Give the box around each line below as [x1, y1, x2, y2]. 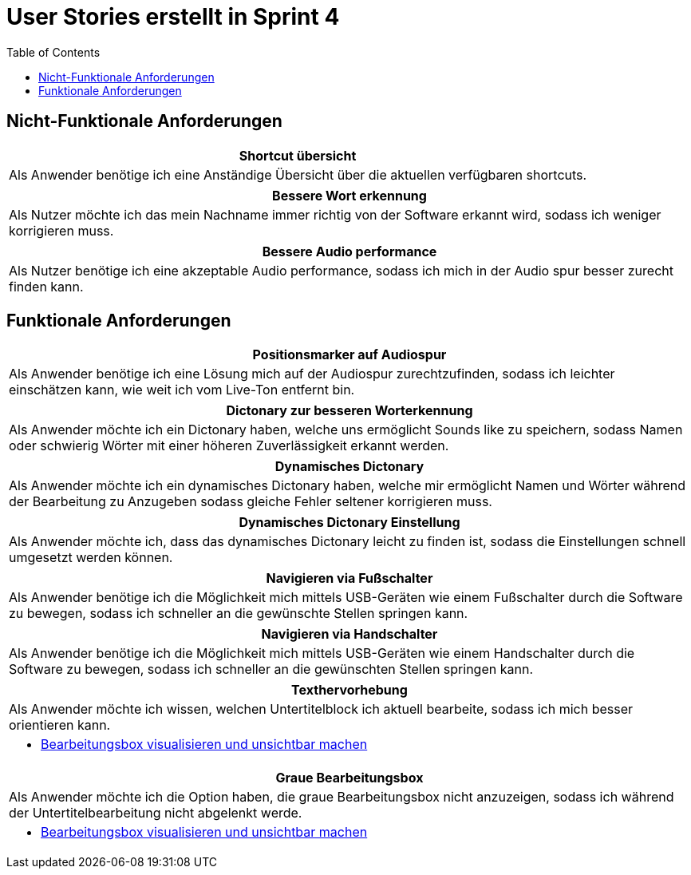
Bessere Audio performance [262, 243, 437, 259]
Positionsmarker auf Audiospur [252, 346, 447, 363]
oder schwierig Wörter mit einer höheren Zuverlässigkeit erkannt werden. [9, 437, 449, 454]
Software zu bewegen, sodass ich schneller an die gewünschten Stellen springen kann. [9, 661, 533, 678]
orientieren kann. [9, 717, 111, 734]
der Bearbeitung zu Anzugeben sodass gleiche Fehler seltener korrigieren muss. [9, 493, 492, 510]
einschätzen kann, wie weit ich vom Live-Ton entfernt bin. [9, 382, 355, 398]
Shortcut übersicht [239, 147, 357, 164]
